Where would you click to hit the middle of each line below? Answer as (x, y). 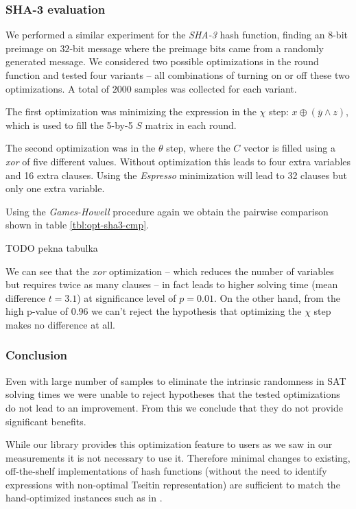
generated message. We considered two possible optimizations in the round (162, 61)
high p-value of (37, 311)
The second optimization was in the (81, 148)
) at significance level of (127, 297)
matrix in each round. (191, 125)
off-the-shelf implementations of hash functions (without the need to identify (166, 471)
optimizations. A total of (57, 88)
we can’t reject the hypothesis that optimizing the (197, 311)
